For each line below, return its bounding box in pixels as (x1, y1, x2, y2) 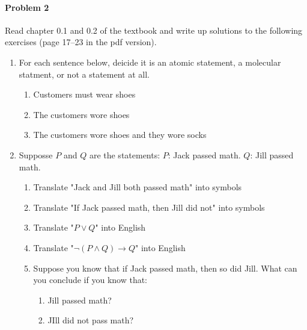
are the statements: (89, 148, 160, 161)
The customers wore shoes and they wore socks (33, 128, 207, 141)
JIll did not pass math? (47, 314, 134, 326)
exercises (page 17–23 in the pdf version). (5, 36, 157, 48)
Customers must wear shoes (33, 88, 136, 101)
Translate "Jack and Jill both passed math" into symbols (33, 181, 242, 193)
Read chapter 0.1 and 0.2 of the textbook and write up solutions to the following (5, 23, 303, 36)
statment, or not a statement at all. (19, 67, 150, 80)
